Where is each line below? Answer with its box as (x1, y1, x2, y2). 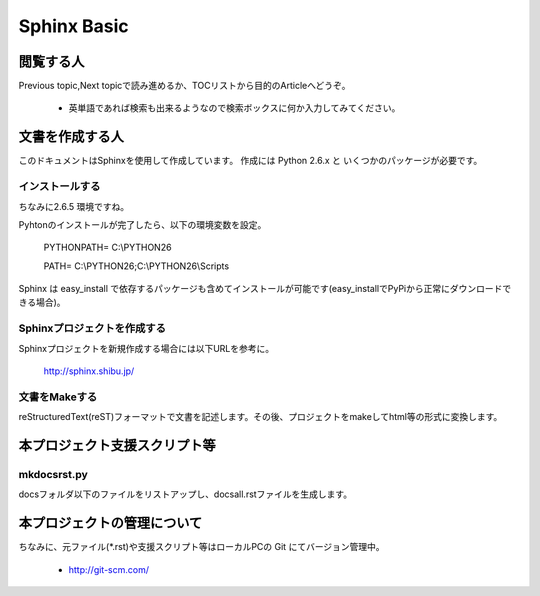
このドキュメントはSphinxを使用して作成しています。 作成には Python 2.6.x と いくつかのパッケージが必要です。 (18, 155, 483, 167)
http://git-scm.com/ (68, 563, 150, 575)
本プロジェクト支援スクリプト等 (18, 436, 216, 454)
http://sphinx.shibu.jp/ (43, 365, 135, 377)
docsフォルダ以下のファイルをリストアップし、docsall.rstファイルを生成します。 (18, 488, 353, 500)
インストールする (18, 180, 101, 194)
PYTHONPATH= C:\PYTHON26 (43, 241, 172, 254)
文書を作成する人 (18, 128, 124, 145)
